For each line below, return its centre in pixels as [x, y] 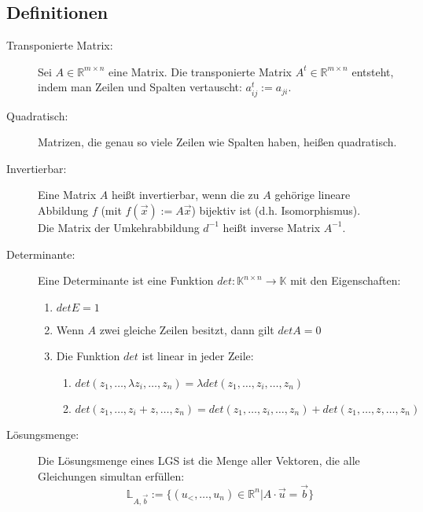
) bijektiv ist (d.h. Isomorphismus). [276, 210]
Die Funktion [88, 356]
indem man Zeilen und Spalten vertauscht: [140, 87]
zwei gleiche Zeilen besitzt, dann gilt [187, 329]
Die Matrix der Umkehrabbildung [119, 227]
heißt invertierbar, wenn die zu [185, 195]
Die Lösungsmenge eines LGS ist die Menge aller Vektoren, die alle [199, 460]
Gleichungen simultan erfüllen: [111, 476]
